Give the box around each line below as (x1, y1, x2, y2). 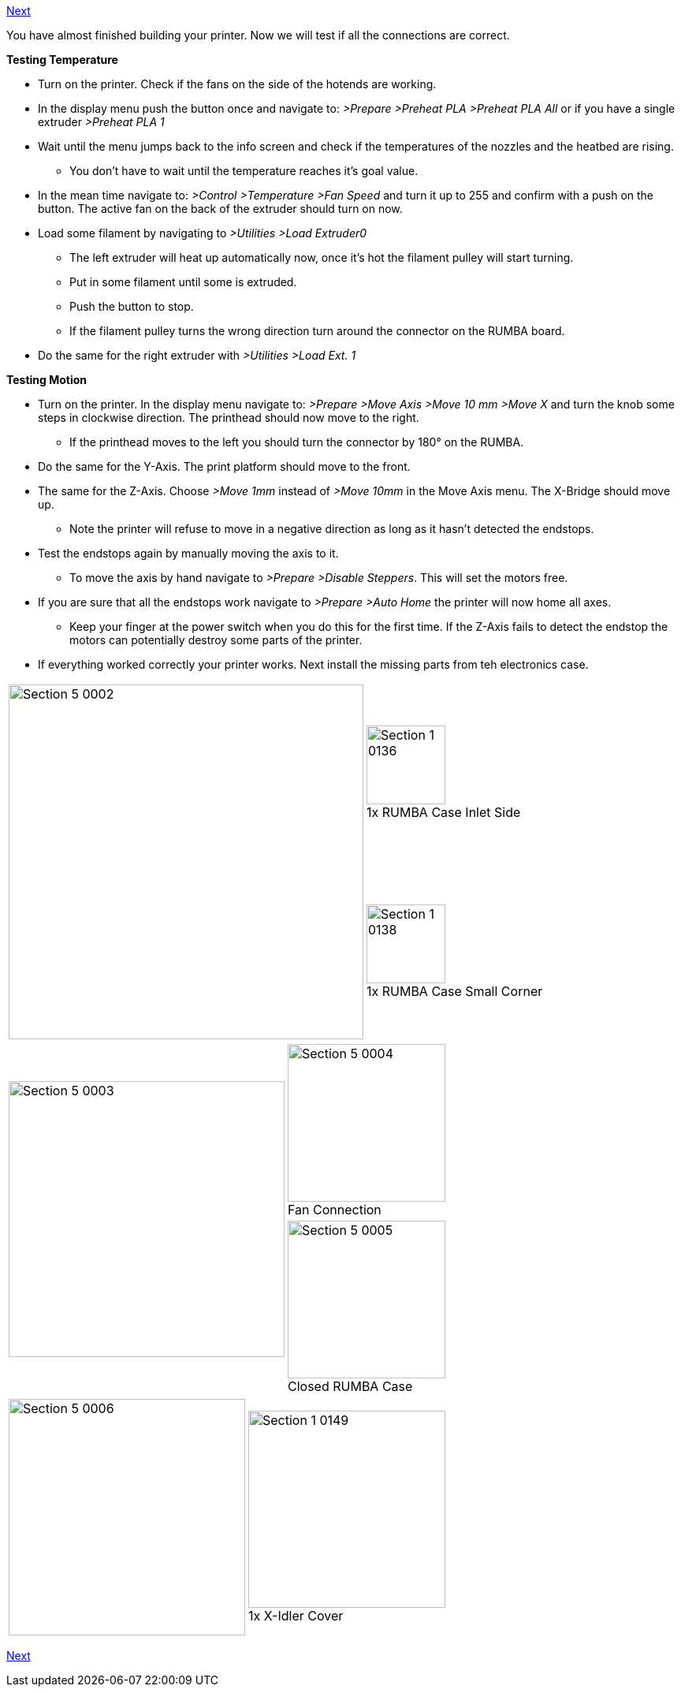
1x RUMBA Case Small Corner (367, 983, 543, 999)
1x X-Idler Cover (248, 1608, 344, 1624)
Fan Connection (288, 1202, 381, 1218)
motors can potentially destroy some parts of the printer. (69, 633, 363, 647)
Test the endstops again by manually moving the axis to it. (38, 546, 339, 560)
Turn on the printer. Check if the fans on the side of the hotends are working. (38, 77, 437, 91)
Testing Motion (6, 373, 87, 386)
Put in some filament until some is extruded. (69, 275, 297, 289)
